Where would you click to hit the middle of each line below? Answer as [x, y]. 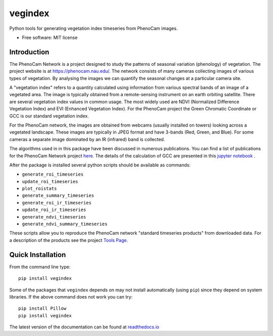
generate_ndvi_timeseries [54, 217]
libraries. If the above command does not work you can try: [71, 297]
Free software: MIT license [50, 37]
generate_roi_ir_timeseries [57, 203]
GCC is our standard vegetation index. [49, 116]
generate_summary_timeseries [58, 196]
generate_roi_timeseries [53, 174]
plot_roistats [39, 189]
